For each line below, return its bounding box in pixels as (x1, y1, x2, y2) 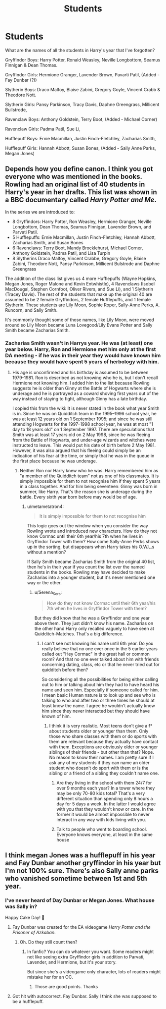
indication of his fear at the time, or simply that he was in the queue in (12, 453, 155, 459)
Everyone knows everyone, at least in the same (56, 831, 153, 838)
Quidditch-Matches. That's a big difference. (34, 630, 124, 637)
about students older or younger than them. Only (49, 728, 149, 734)
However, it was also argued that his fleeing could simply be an (12, 448, 141, 453)
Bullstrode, (5, 107, 27, 112)
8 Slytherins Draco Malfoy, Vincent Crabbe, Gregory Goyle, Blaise (12, 255, 147, 261)
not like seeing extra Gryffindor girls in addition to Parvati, (27, 953, 145, 959)
